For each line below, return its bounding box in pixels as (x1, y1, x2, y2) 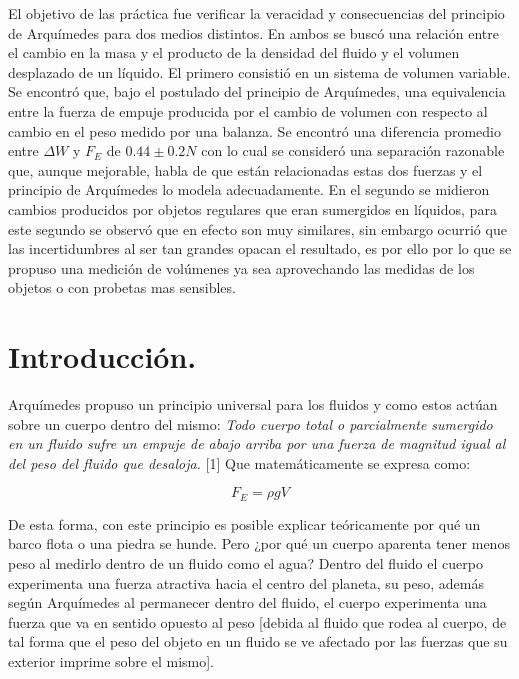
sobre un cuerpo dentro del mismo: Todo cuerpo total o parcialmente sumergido (8, 413, 493, 434)
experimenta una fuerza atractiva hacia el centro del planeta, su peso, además (8, 572, 484, 593)
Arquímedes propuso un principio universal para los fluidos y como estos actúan (8, 394, 498, 415)
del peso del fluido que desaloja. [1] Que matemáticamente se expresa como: (8, 452, 471, 473)
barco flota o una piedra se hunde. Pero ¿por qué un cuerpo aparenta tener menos (8, 533, 510, 554)
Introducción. (8, 336, 197, 377)
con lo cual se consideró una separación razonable (201, 140, 505, 161)
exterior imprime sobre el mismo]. (8, 651, 215, 672)
